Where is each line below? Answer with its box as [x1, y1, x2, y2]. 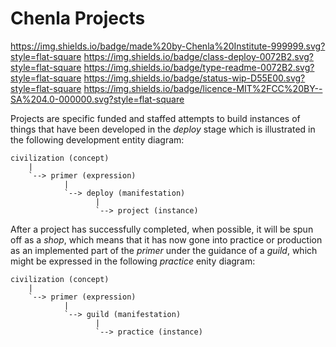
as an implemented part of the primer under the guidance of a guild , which [10, 244, 318, 256]
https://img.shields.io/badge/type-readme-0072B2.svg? [83, 61, 315, 73]
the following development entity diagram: [10, 133, 185, 146]
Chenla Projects [10, 7, 146, 30]
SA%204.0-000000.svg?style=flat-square [10, 93, 185, 105]
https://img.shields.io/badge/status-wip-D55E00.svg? [83, 72, 306, 84]
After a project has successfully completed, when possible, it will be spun [10, 223, 314, 235]
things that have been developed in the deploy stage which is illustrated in [10, 123, 316, 135]
